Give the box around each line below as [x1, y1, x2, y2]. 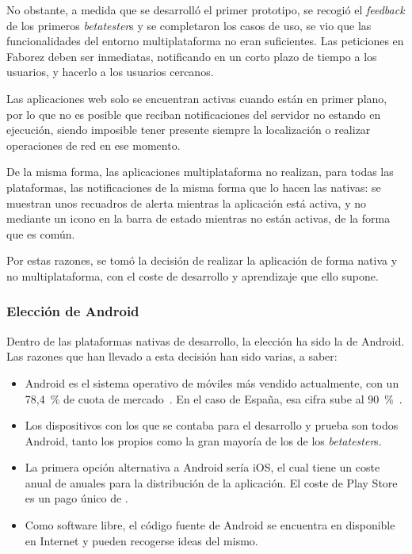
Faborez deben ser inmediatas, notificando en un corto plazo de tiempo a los [6, 48, 377, 64]
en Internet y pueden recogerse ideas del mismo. [25, 532, 258, 548]
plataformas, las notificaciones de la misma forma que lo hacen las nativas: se [6, 178, 381, 195]
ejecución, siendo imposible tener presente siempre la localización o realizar [6, 121, 371, 138]
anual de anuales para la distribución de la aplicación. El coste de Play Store [25, 474, 398, 491]
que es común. [6, 225, 75, 242]
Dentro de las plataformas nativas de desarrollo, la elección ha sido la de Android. [6, 332, 405, 349]
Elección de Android [6, 301, 139, 321]
